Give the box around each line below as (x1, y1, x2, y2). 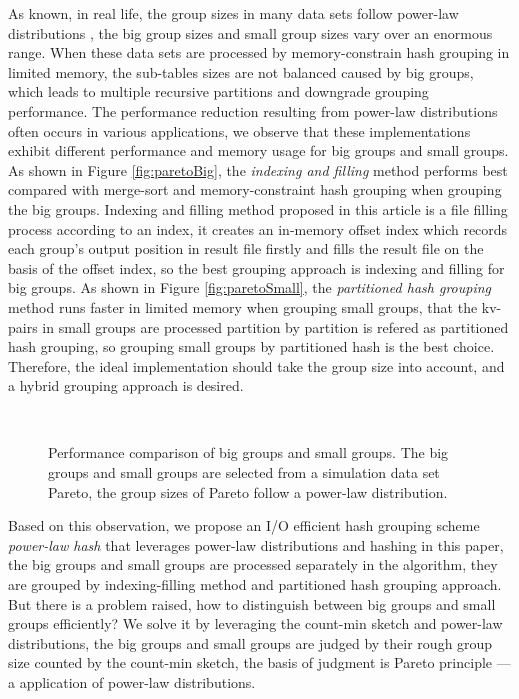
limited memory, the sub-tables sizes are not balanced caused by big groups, (8, 61, 474, 82)
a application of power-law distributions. (8, 672, 256, 692)
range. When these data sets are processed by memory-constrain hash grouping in (8, 42, 510, 63)
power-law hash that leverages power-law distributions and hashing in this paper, (8, 534, 504, 555)
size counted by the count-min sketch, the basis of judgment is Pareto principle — (8, 652, 511, 673)
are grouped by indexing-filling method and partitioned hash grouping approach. (8, 574, 502, 595)
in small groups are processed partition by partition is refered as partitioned (42, 316, 509, 337)
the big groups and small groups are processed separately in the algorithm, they (8, 554, 498, 575)
